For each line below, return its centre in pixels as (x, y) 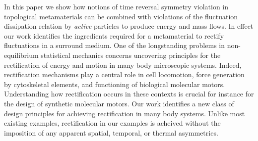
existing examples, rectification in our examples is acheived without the (112, 123)
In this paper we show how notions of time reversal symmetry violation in (116, 6)
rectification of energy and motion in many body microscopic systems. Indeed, (123, 65)
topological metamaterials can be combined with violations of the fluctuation (121, 16)
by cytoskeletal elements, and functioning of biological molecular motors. (115, 84)
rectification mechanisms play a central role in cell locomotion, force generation (124, 74)
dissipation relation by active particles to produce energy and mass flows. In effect (129, 26)
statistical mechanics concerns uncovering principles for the (131, 55)
